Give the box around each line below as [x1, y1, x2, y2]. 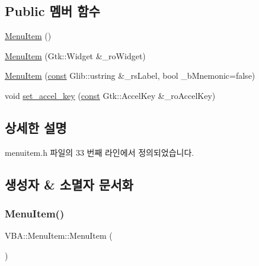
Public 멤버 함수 [5, 2, 100, 20]
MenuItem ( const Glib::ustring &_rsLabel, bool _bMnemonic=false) [5, 69, 255, 82]
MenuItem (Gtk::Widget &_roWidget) [5, 49, 146, 62]
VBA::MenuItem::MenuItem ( [5, 229, 113, 242]
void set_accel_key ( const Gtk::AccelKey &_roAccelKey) [5, 89, 216, 101]
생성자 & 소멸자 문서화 [5, 175, 133, 193]
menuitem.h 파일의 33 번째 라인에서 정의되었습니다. [5, 146, 194, 158]
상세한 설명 [5, 118, 67, 136]
